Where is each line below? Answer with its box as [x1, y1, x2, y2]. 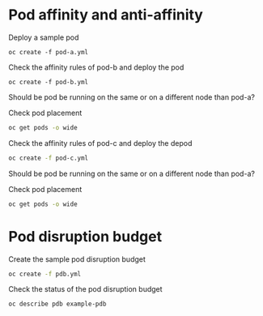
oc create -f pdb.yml [8, 270, 82, 278]
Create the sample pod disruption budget [8, 254, 146, 264]
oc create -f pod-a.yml [8, 48, 89, 56]
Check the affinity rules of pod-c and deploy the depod [8, 138, 193, 147]
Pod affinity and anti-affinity [8, 6, 204, 24]
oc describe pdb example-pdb [8, 300, 107, 309]
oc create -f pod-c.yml [8, 154, 89, 162]
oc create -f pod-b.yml [8, 78, 89, 86]
